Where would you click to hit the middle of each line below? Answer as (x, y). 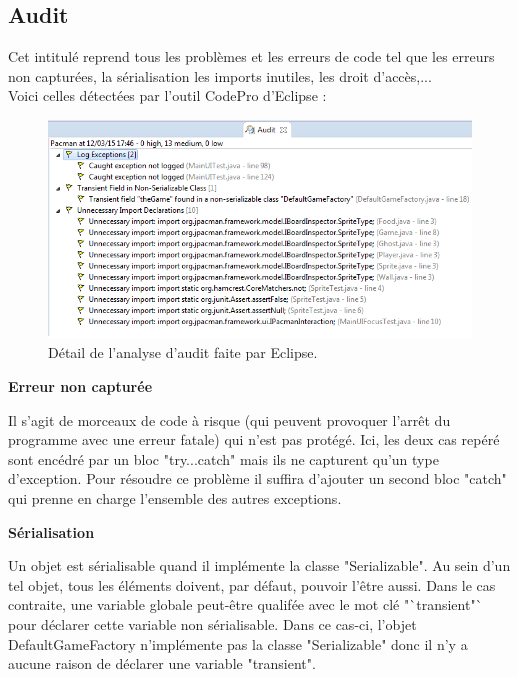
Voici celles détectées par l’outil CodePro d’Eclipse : (167, 95)
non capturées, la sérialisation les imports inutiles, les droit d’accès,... (220, 75)
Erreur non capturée (80, 385)
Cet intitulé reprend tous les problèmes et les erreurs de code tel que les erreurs (251, 56)
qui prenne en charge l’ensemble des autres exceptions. (175, 497)
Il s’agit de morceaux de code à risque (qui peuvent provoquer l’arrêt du (229, 419)
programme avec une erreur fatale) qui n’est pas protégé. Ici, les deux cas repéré (254, 439)
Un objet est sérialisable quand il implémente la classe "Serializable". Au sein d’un (259, 565)
